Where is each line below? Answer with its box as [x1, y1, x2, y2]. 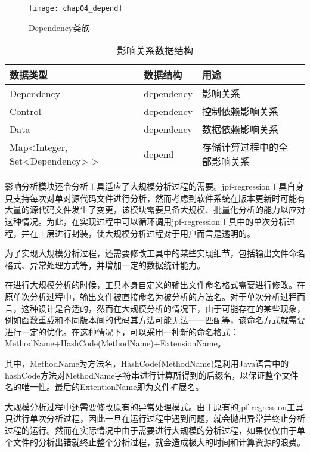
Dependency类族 [29, 21, 90, 33]
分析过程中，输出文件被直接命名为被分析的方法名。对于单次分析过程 [29, 290, 297, 302]
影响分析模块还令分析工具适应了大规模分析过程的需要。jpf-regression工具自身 [5, 180, 304, 193]
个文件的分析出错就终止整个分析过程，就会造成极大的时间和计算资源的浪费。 [5, 435, 305, 448]
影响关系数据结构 [116, 44, 193, 58]
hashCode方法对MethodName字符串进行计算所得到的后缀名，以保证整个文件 [5, 369, 299, 381]
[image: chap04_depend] [29, 4, 123, 13]
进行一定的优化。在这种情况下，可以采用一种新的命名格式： [5, 325, 238, 338]
